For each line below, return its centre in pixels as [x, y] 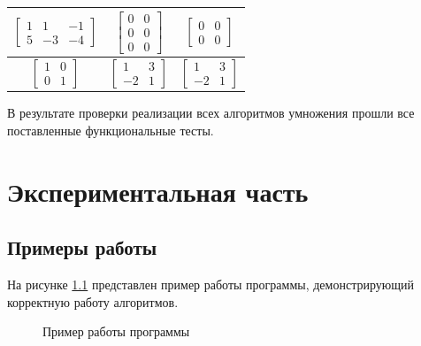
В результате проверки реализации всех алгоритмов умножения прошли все [211, 113]
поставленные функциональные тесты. [111, 130]
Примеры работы [82, 247]
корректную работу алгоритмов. [93, 301]
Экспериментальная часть [158, 191]
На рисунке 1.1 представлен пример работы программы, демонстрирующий [210, 284]
